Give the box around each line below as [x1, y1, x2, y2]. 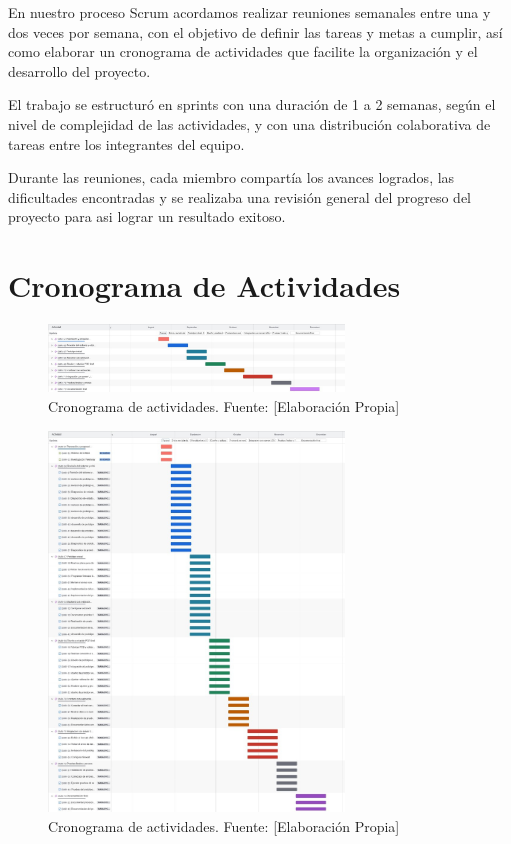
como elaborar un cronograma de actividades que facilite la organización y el [8, 41, 478, 62]
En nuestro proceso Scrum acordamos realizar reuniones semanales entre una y [8, 2, 491, 22]
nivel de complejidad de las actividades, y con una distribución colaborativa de [8, 113, 491, 134]
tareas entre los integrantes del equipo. [8, 133, 245, 154]
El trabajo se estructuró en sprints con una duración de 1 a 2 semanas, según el [8, 94, 496, 115]
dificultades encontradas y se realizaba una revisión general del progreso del [8, 186, 472, 207]
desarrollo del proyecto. [8, 60, 151, 81]
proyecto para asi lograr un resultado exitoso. [8, 206, 286, 227]
